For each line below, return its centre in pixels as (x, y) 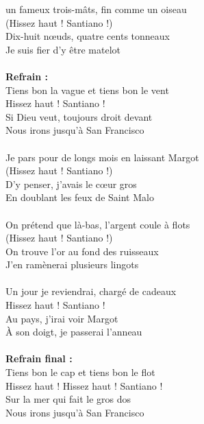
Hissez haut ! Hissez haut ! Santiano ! (84, 385)
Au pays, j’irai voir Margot (62, 318)
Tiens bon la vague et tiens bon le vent (87, 90)
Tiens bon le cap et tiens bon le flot (80, 372)
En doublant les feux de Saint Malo (80, 197)
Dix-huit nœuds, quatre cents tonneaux (88, 36)
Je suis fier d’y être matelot (63, 49)
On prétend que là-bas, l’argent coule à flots (98, 224)
